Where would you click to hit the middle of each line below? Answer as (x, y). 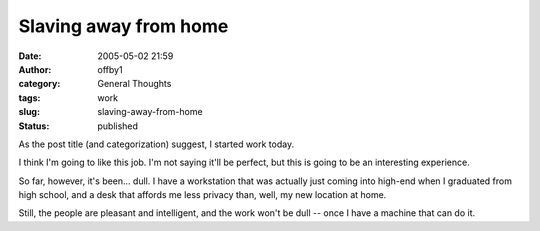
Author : (35, 69)
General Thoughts (134, 84)
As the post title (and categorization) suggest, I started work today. (156, 144)
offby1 (110, 69)
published (118, 126)
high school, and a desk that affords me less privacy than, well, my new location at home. (202, 195)
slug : (29, 112)
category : (39, 84)
